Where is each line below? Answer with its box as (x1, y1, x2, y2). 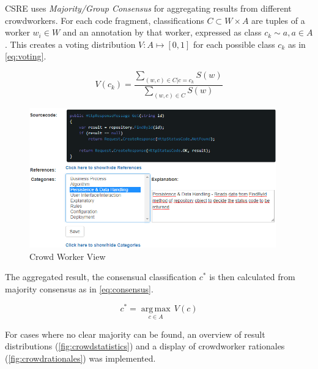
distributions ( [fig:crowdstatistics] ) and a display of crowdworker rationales (5, 340, 285, 352)
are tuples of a (251, 13, 305, 26)
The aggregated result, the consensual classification (5, 270, 197, 283)
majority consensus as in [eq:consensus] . (5, 282, 153, 295)
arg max (141, 305, 171, 314)
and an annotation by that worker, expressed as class (62, 26, 262, 39)
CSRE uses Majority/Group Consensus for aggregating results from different (5, 2, 292, 14)
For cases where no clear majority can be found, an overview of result (5, 327, 265, 340)
